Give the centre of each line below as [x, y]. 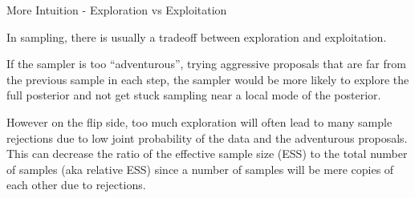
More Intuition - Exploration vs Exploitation [117, 10]
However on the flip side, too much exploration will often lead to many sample [199, 121]
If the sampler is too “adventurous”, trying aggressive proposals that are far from [206, 64]
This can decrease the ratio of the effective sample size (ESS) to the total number [207, 154]
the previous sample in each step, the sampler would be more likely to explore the [208, 79]
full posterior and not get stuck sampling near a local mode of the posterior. [194, 95]
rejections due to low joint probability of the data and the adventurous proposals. [207, 137]
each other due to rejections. [76, 185]
